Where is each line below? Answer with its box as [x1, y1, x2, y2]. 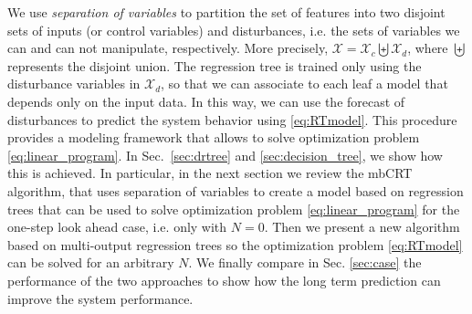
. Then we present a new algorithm [264, 217, 460, 236]
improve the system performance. [7, 288, 194, 308]
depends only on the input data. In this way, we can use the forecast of [7, 91, 405, 110]
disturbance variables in [7, 74, 141, 93]
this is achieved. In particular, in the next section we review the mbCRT [7, 163, 413, 183]
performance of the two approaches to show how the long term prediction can [7, 270, 441, 289]
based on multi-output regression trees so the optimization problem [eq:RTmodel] [7, 235, 463, 254]
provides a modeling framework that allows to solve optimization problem [7, 128, 420, 147]
